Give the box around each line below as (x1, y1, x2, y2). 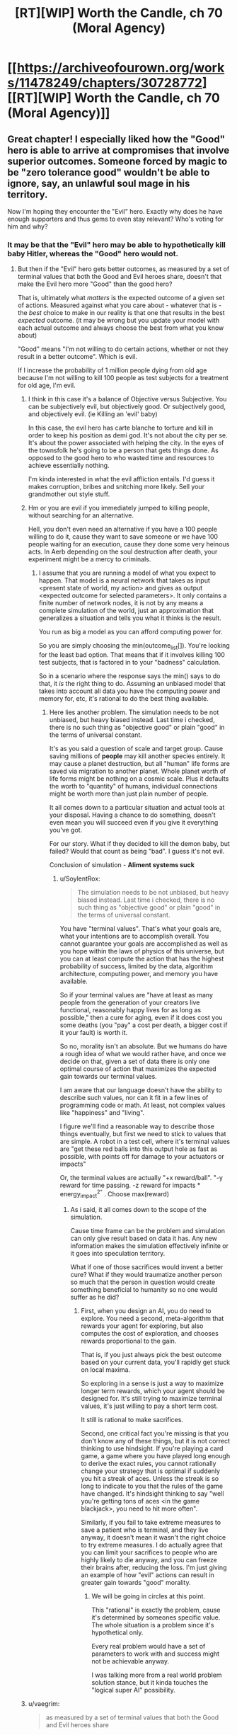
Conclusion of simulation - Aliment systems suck (49, 861, 195, 869)
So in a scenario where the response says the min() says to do (38, 672, 221, 680)
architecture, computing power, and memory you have (59, 970, 218, 978)
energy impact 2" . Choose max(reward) (59, 1189, 170, 1200)
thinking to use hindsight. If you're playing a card (81, 1444, 224, 1453)
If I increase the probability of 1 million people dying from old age (17, 366, 207, 374)
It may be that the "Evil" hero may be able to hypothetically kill (7, 239, 226, 249)
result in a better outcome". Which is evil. (17, 353, 138, 361)
